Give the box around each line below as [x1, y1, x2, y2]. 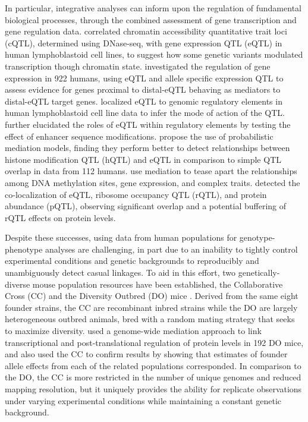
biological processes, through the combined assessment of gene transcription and [5, 13, 297, 26]
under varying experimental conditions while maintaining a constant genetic [5, 394, 282, 407]
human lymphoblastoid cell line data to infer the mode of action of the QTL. [5, 106, 285, 119]
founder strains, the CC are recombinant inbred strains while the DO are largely [5, 301, 298, 313]
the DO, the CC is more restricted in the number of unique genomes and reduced [5, 371, 301, 383]
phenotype [5, 243, 43, 255]
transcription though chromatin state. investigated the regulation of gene [5, 59, 271, 72]
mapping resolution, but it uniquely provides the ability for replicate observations [5, 383, 302, 395]
